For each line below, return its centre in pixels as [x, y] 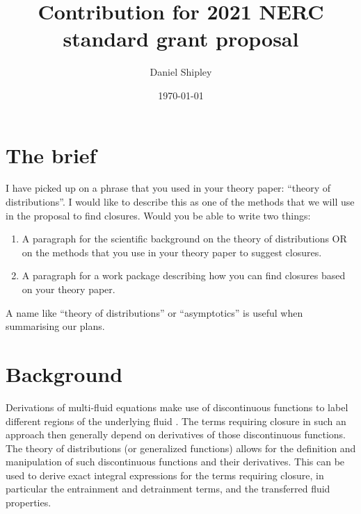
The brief [51, 155]
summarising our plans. [55, 326]
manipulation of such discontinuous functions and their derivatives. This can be [175, 462]
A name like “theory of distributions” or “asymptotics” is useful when [154, 312]
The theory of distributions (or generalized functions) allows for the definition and [181, 448]
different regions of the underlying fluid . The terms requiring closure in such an [176, 421]
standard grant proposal [181, 39]
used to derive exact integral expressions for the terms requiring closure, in [165, 475]
